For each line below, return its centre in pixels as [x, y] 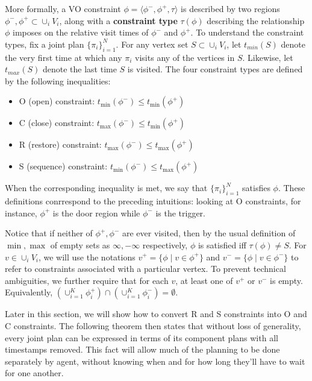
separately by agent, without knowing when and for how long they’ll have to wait [155, 361]
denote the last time [80, 69]
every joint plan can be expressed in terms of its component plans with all [142, 337]
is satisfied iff [222, 244]
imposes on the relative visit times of [81, 32]
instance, [21, 213]
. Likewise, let [268, 57]
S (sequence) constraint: [63, 166]
